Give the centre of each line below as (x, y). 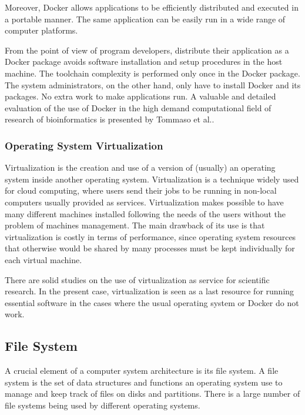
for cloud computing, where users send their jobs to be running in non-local (141, 190)
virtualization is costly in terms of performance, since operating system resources (150, 236)
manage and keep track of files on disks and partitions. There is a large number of (152, 394)
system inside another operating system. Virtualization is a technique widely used (152, 179)
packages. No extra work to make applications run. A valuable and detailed (140, 96)
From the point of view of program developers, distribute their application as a (147, 50)
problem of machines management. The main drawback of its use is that (135, 225)
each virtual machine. (43, 259)
